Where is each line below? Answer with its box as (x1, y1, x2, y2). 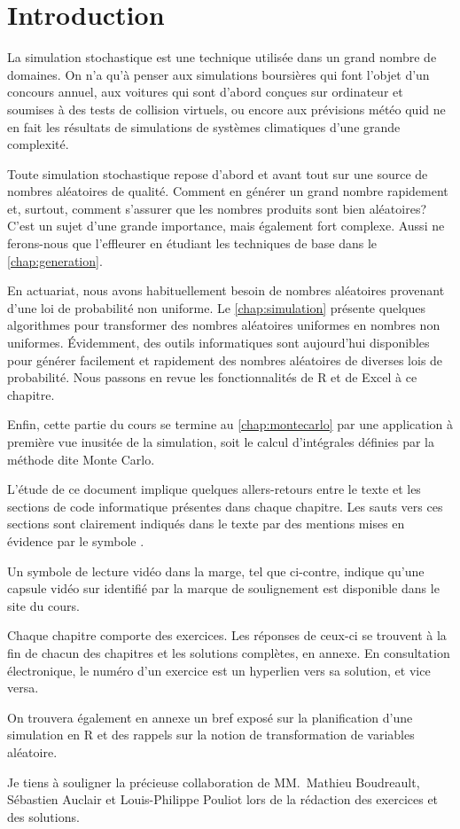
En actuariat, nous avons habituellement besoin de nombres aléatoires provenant (7, 281, 445, 300)
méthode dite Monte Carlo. (7, 450, 155, 468)
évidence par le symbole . (7, 531, 144, 550)
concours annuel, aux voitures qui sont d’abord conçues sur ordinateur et (7, 82, 403, 101)
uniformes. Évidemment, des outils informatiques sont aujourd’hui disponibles (7, 333, 430, 352)
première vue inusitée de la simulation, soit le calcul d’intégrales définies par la (7, 433, 434, 450)
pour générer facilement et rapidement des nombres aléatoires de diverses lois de (7, 350, 443, 369)
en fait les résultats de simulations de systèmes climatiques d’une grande (7, 117, 401, 136)
